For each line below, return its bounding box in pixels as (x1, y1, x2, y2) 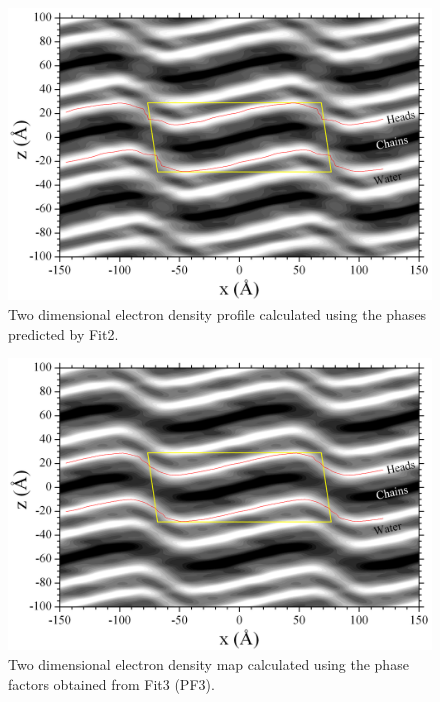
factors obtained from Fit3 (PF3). (8, 673, 215, 694)
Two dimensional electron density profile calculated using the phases (8, 303, 427, 324)
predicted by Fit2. (8, 323, 119, 344)
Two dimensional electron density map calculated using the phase (8, 654, 409, 675)
